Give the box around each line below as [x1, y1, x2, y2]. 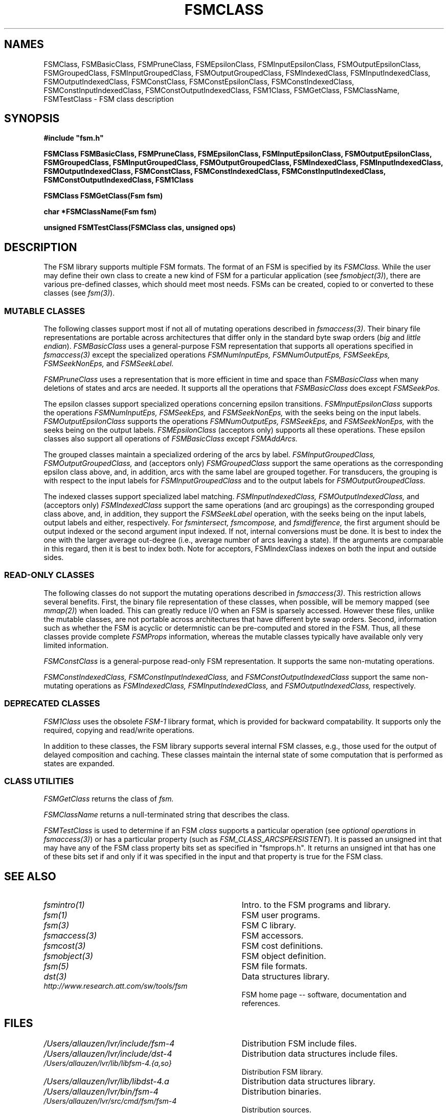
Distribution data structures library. [241, 1076, 375, 1086]
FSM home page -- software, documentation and [241, 990, 407, 999]
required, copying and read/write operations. [43, 725, 194, 734]
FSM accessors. [241, 930, 304, 941]
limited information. [43, 640, 109, 650]
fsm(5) [43, 961, 69, 972]
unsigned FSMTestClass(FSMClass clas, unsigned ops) [43, 223, 236, 232]
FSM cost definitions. [241, 941, 323, 951]
